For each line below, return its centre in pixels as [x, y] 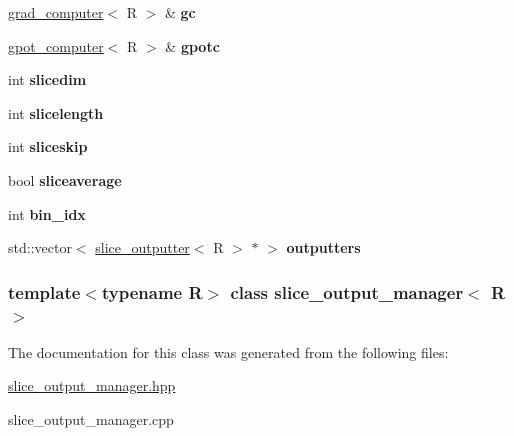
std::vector [40, 247]
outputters [323, 247]
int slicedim [47, 79]
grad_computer [56, 12]
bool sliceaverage [65, 179]
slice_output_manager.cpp [91, 419]
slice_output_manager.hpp [92, 385]
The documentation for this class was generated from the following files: [228, 351]
